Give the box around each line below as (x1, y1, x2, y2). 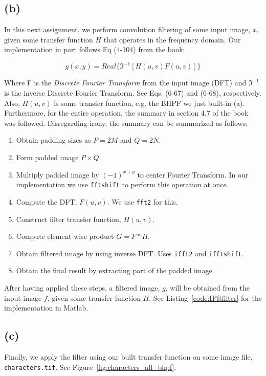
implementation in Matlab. (4, 302, 88, 313)
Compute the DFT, (16, 196, 77, 207)
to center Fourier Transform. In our (137, 169, 249, 180)
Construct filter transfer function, (16, 213, 121, 224)
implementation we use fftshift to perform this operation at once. (16, 179, 229, 190)
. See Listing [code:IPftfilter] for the (149, 292, 262, 303)
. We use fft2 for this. (107, 196, 178, 207)
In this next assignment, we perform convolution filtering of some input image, (4, 24, 251, 35)
